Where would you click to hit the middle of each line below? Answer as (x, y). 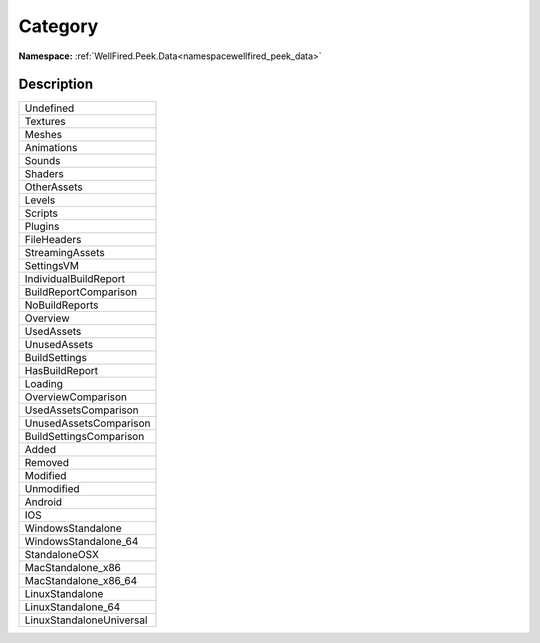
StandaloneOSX (62, 555)
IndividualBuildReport (74, 279)
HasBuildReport (61, 371)
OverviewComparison (76, 397)
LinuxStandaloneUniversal (86, 620)
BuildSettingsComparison (84, 437)
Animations (51, 148)
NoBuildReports (61, 305)
